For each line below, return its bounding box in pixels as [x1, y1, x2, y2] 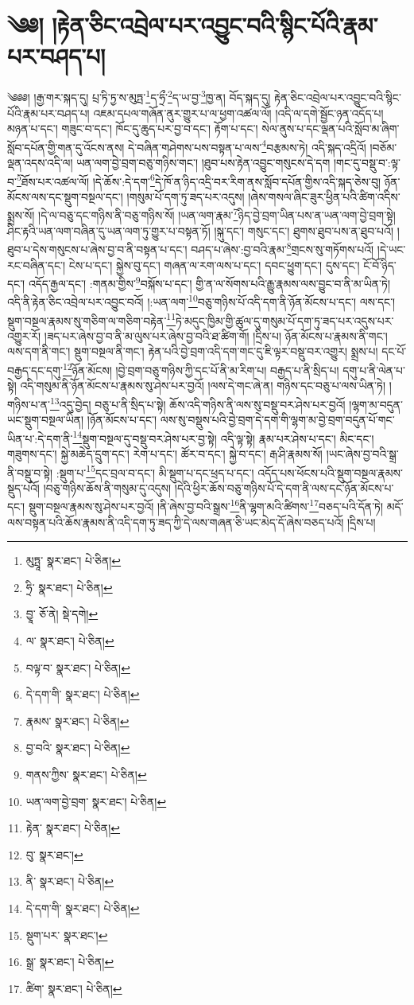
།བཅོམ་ [370, 138, 397, 155]
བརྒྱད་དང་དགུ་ [7, 361, 63, 378]
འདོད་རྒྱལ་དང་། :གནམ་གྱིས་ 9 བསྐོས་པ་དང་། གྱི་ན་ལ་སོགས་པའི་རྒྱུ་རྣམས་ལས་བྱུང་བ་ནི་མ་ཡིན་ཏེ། [28, 273, 391, 291]
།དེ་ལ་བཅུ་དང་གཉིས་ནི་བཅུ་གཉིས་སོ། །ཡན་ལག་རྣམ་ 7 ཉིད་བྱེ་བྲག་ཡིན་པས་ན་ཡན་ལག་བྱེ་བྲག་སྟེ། [38, 205, 396, 224]
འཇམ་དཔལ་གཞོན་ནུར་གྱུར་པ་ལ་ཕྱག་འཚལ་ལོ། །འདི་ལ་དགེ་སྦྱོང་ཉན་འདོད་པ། [93, 104, 384, 121]
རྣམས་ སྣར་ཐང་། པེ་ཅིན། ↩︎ [25, 712, 130, 729]
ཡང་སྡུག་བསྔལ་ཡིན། [7, 411, 84, 428]
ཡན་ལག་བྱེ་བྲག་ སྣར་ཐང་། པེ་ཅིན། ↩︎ [25, 793, 167, 809]
